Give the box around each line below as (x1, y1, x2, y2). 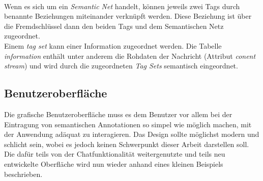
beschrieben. (4, 168, 43, 179)
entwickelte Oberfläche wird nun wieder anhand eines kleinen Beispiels (4, 158, 223, 169)
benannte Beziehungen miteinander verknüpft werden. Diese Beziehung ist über (4, 11, 252, 21)
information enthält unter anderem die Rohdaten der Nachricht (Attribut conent (4, 50, 256, 61)
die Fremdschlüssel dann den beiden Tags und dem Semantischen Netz (4, 20, 224, 31)
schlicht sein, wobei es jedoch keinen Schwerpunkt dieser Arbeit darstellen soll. (4, 138, 249, 149)
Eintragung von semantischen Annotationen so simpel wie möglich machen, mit (4, 119, 252, 129)
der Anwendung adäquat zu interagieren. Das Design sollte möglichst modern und (4, 129, 259, 139)
